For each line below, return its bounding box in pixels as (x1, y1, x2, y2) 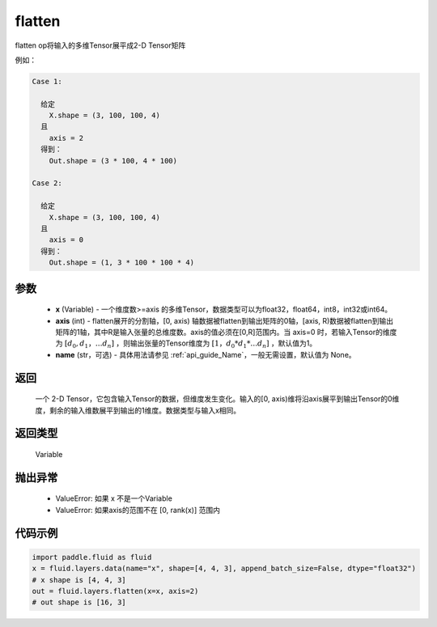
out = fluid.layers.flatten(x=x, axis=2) (32, 587, 199, 595)
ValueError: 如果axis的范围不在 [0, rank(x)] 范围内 (55, 505, 220, 515)
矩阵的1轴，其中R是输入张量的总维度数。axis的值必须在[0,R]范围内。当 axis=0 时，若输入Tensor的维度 (55, 327, 397, 337)
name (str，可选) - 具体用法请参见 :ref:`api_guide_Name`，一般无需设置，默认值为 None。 (55, 350, 356, 359)
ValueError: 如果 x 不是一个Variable (55, 494, 173, 503)
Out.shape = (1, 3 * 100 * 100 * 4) (49, 258, 194, 267)
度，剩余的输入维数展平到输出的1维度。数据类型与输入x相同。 (35, 405, 241, 415)
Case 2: (32, 179, 62, 188)
